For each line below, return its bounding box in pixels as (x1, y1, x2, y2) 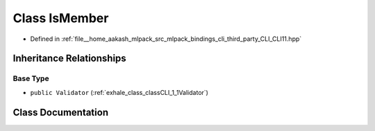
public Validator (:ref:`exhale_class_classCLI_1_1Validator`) (30, 88, 208, 96)
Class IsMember (12, 10, 109, 26)
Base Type (12, 73, 49, 83)
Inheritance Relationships (12, 53, 126, 64)
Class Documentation (12, 106, 109, 118)
